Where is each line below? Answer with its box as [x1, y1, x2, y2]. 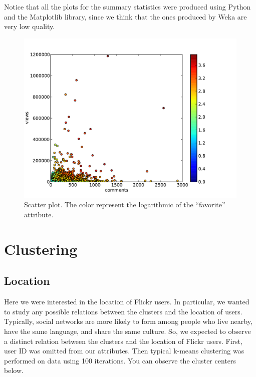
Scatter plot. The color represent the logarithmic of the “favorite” [24, 199, 225, 210]
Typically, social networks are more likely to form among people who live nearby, [4, 316, 252, 326]
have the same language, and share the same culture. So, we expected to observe [4, 325, 251, 336]
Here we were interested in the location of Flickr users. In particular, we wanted [4, 296, 249, 307]
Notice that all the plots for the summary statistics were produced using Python [4, 2, 251, 12]
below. [4, 365, 24, 375]
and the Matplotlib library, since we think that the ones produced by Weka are [4, 11, 247, 22]
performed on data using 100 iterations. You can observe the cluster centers [4, 355, 236, 365]
